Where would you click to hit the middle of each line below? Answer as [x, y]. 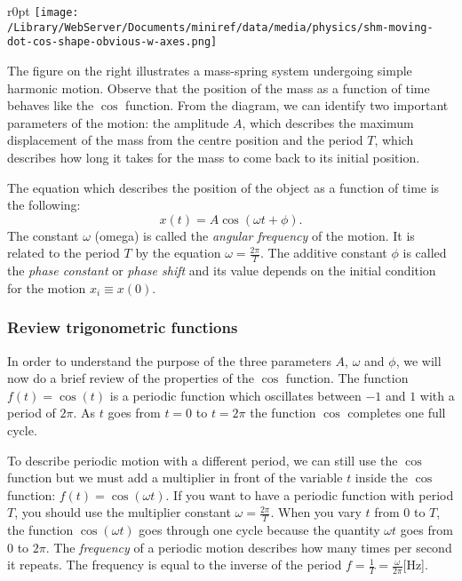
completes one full [397, 413]
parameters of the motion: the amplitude [118, 122]
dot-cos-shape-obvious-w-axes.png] [112, 42]
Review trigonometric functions [123, 327]
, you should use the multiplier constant [123, 512]
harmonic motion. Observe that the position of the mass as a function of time [219, 88]
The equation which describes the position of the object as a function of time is [223, 187]
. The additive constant [324, 253]
